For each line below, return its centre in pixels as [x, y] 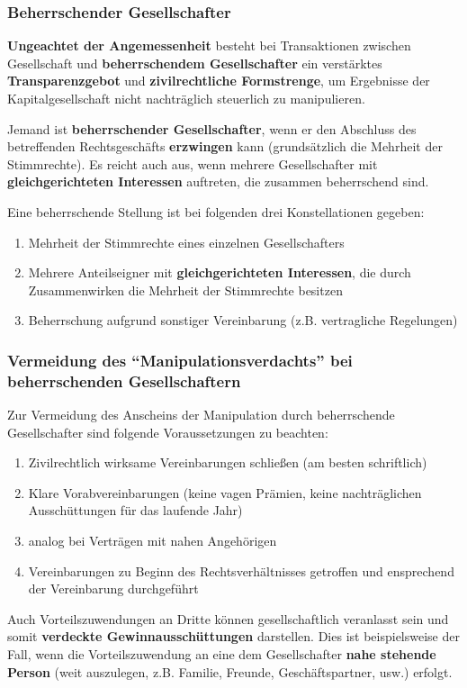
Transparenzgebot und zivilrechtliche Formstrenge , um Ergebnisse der [219, 81]
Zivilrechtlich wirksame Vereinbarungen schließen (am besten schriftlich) [228, 462]
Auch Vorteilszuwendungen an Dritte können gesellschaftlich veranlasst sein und [228, 618]
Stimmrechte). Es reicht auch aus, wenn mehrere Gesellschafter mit [193, 163]
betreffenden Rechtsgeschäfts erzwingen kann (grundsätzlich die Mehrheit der [225, 146]
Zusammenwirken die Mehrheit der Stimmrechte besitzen [185, 290]
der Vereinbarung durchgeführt [113, 588]
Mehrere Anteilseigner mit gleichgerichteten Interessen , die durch [220, 272]
